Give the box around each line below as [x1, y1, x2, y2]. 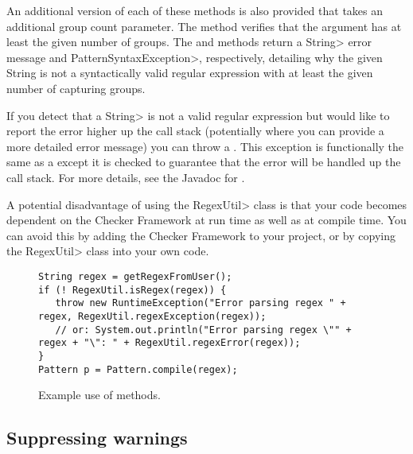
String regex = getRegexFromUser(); [38, 270, 232, 282]
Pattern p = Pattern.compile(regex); [38, 363, 238, 375]
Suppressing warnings [6, 425, 188, 450]
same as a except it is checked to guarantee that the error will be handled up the [6, 153, 401, 170]
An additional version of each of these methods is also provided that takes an [6, 2, 384, 18]
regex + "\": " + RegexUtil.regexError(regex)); [38, 337, 301, 349]
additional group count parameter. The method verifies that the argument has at [6, 17, 402, 34]
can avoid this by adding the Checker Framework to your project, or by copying [6, 227, 395, 243]
